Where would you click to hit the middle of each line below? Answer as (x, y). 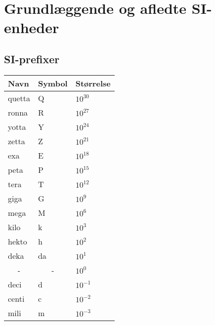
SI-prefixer (32, 59)
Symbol (53, 83)
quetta (19, 98)
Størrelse (93, 83)
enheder (32, 27)
